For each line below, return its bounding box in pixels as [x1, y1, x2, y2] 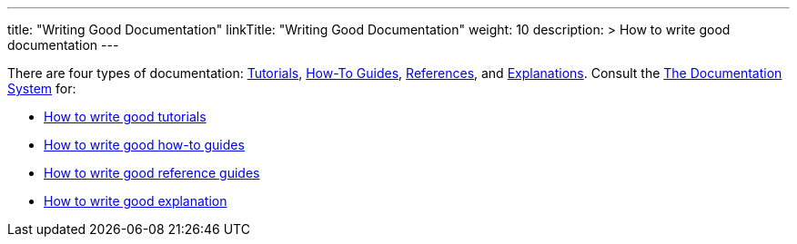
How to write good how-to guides [44, 137, 245, 152]
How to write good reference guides [44, 165, 260, 181]
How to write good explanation [44, 193, 227, 209]
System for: [7, 81, 76, 96]
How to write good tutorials [44, 109, 207, 124]
